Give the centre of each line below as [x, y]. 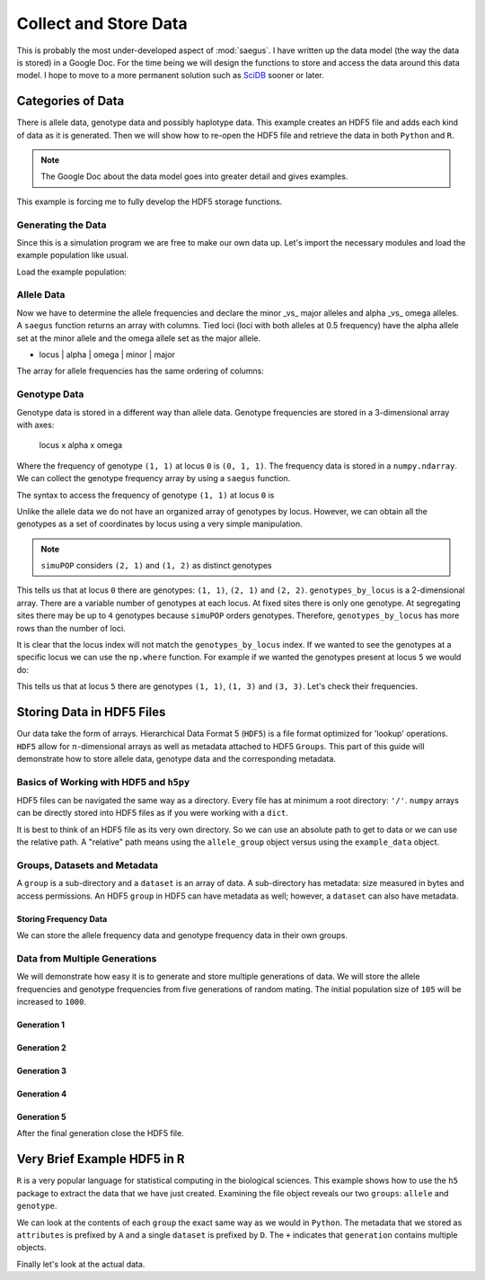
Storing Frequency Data [62, 918]
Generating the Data [62, 225]
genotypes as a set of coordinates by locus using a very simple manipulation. [159, 524]
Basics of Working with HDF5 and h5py [103, 782]
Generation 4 [42, 1094]
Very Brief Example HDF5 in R [101, 1159]
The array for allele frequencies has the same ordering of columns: [141, 371]
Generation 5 [41, 1117]
